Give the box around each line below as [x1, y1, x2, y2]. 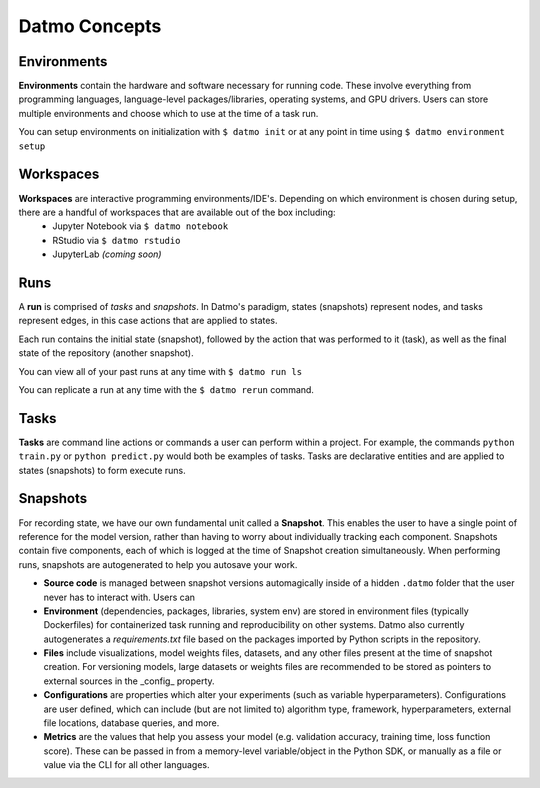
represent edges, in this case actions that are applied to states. [18, 315, 279, 327]
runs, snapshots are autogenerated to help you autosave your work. [18, 558, 298, 570]
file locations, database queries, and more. [43, 717, 220, 729]
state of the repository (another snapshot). [18, 347, 194, 359]
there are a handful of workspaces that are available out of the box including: [18, 206, 336, 218]
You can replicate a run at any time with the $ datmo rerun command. [18, 383, 315, 395]
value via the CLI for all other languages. [43, 759, 210, 771]
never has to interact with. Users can [43, 591, 195, 603]
